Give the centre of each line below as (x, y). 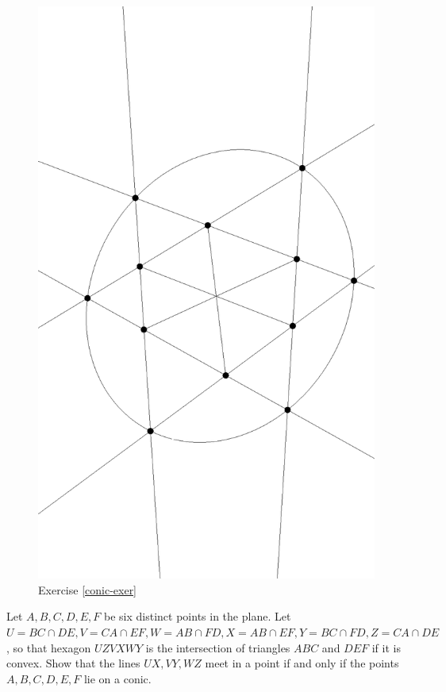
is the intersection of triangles (218, 647)
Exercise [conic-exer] (88, 589)
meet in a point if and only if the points (302, 663)
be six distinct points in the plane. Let (198, 616)
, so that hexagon (49, 647)
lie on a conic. (117, 678)
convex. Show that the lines (73, 663)
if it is (386, 647)
